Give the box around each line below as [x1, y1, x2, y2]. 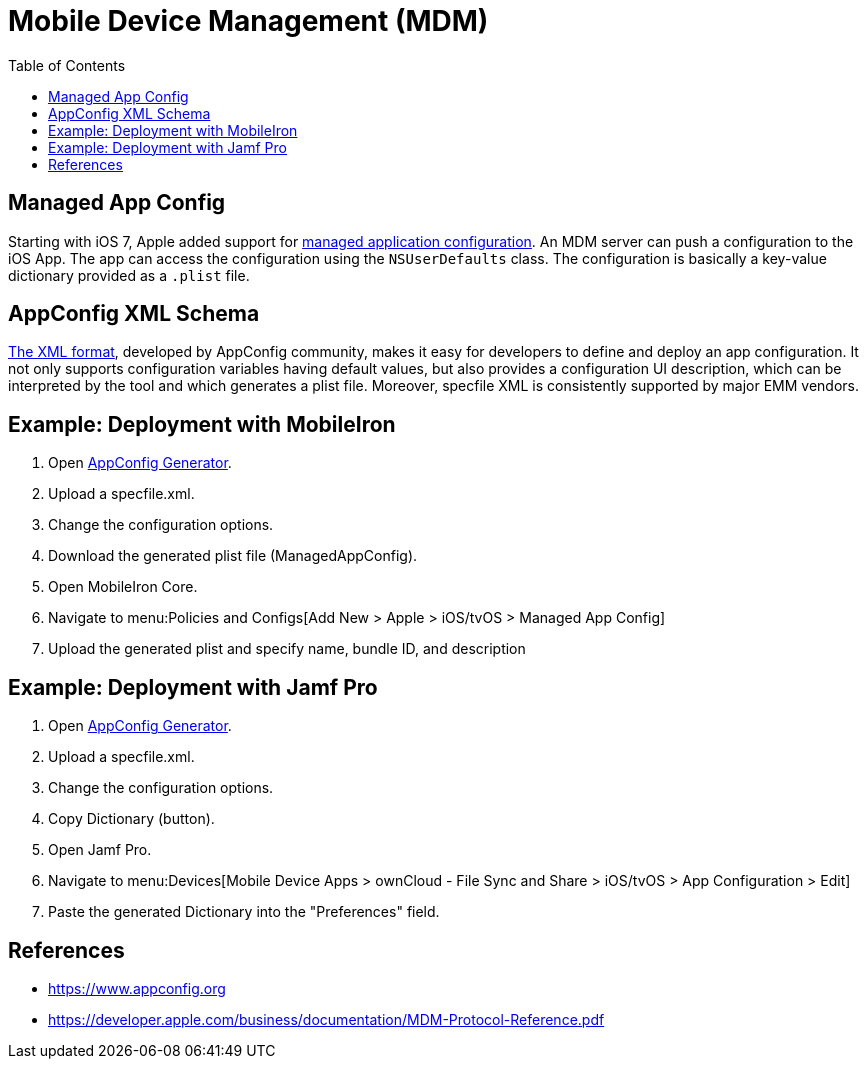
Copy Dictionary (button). [48, 810, 215, 828]
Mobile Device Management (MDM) [8, 4, 489, 38]
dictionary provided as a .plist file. [8, 266, 250, 284]
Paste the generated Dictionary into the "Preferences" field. [48, 903, 440, 921]
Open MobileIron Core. [48, 578, 198, 596]
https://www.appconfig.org [48, 979, 226, 997]
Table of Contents [8, 56, 126, 74]
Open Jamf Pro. [48, 841, 152, 859]
